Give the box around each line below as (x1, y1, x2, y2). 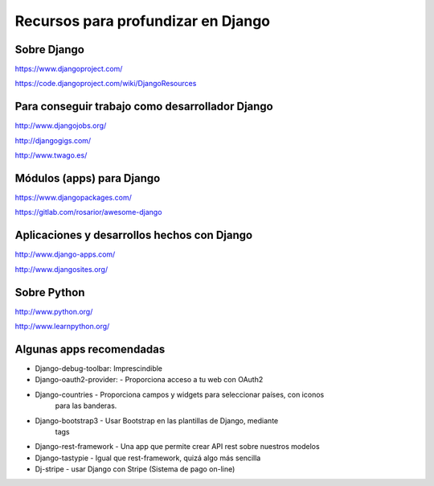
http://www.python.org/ (14, 307, 93, 316)
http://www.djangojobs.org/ (14, 121, 107, 130)
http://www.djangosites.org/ (14, 264, 108, 274)
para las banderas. (55, 401, 117, 410)
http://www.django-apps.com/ (14, 249, 116, 259)
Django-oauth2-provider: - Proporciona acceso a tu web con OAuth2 (35, 375, 264, 385)
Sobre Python (14, 286, 85, 299)
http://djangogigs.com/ (14, 135, 92, 145)
